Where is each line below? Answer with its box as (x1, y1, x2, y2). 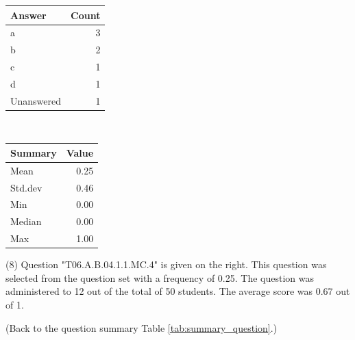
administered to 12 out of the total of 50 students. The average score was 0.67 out (5, 284, 350, 298)
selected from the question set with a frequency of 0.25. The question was (5, 270, 314, 285)
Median (10, 214, 42, 228)
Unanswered (10, 93, 62, 107)
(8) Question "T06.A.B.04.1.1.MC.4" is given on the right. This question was (5, 257, 327, 272)
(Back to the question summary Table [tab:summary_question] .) (5, 320, 278, 335)
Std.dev (10, 180, 42, 194)
